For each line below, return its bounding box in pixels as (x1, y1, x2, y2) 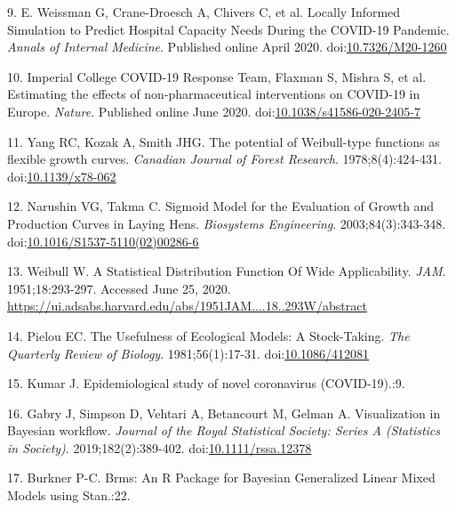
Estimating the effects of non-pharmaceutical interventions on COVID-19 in (7, 85, 420, 103)
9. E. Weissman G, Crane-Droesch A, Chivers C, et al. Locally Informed (7, 3, 401, 20)
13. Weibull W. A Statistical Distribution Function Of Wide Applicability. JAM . (7, 262, 446, 280)
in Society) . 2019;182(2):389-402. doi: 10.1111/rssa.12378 (7, 438, 312, 457)
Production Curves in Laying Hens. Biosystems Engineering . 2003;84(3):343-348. (7, 214, 446, 232)
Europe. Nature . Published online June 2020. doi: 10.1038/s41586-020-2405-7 (7, 101, 420, 120)
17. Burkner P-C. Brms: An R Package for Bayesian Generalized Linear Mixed (7, 468, 436, 487)
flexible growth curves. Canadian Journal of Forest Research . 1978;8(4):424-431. (7, 150, 442, 168)
